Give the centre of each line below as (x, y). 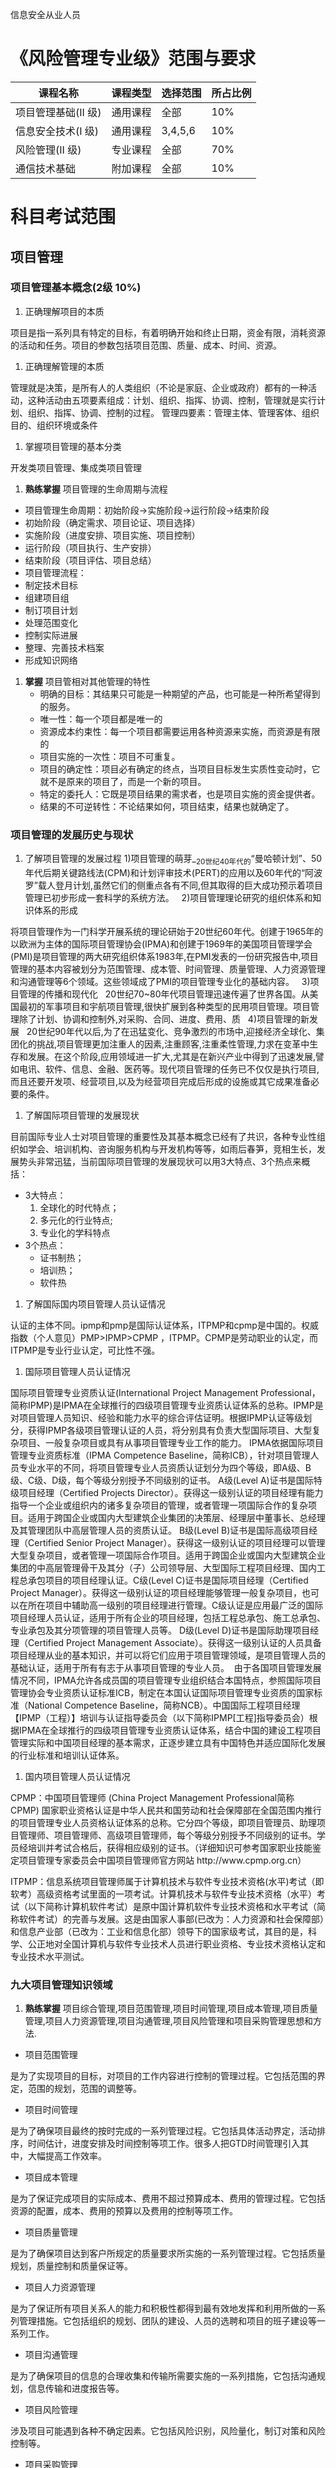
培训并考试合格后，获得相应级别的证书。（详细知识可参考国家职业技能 (170, 1847)
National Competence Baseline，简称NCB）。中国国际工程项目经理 (164, 1705)
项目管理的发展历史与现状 (72, 835)
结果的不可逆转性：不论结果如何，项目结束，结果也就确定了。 (167, 806)
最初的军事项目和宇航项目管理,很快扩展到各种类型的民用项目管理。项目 (165, 1006)
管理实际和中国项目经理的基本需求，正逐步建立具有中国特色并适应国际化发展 (168, 1742)
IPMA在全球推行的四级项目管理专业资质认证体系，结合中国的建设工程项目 (170, 1730)
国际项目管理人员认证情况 (77, 1371)
